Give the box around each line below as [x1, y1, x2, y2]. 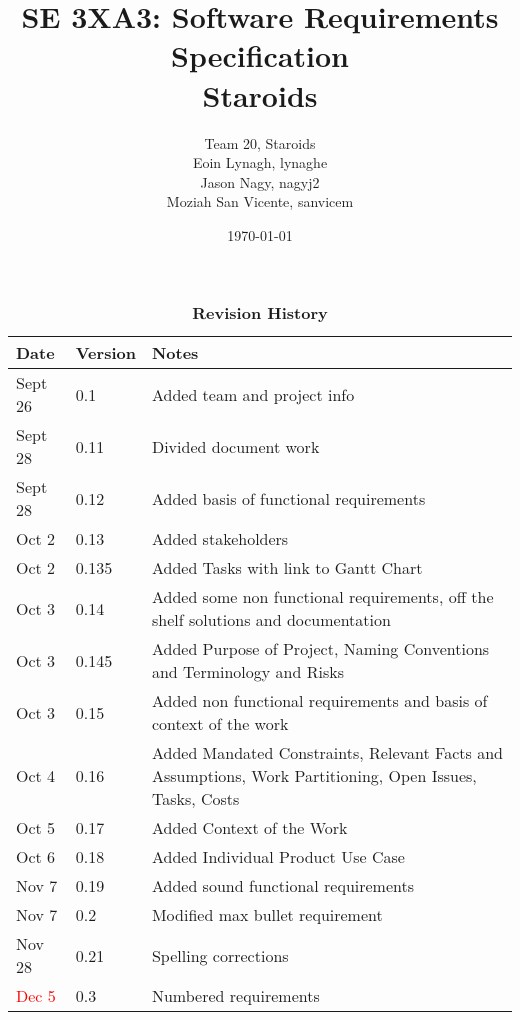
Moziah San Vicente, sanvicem [166, 191, 354, 212]
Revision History [192, 301, 328, 325]
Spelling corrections [151, 943, 289, 967]
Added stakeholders [151, 527, 289, 551]
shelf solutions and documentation [151, 608, 391, 632]
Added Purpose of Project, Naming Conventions [151, 637, 490, 661]
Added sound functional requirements [151, 874, 415, 898]
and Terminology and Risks [151, 660, 344, 684]
